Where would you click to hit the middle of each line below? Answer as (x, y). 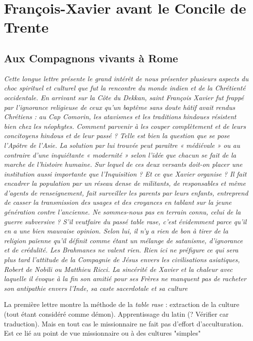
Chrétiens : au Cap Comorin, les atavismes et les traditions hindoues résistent (120, 117)
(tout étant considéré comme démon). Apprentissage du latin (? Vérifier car (116, 314)
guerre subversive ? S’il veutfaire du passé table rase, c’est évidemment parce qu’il (125, 221)
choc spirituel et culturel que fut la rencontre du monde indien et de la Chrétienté (125, 88)
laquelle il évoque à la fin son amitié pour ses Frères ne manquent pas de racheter (125, 278)
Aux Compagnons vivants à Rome (91, 58)
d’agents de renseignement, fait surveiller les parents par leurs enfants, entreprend (126, 192)
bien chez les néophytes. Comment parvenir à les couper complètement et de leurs (125, 126)
